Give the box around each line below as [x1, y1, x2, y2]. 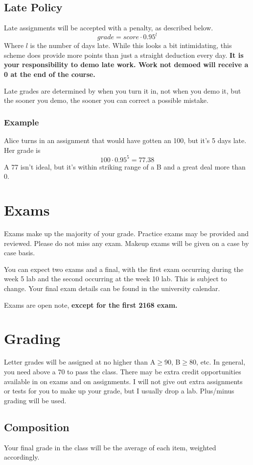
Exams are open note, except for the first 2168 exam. [4, 299, 178, 310]
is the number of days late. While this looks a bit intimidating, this [30, 40, 232, 50]
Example [4, 116, 39, 128]
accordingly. [4, 452, 40, 462]
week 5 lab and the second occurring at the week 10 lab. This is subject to [4, 273, 227, 284]
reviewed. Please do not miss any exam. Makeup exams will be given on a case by [4, 238, 249, 248]
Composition [4, 419, 69, 434]
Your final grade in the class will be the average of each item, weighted [4, 442, 216, 452]
